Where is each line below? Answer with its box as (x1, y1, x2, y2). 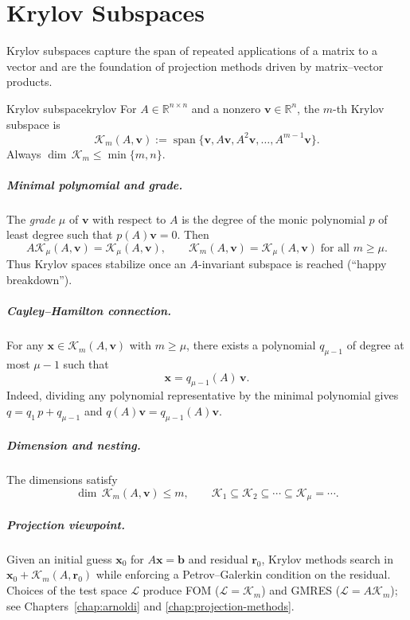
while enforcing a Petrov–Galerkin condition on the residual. (96, 566, 391, 583)
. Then (177, 226, 209, 243)
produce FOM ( (143, 582, 220, 599)
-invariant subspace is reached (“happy (198, 255, 387, 272)
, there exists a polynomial (186, 337, 316, 353)
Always (6, 145, 41, 162)
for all (320, 242, 349, 254)
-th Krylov (333, 99, 385, 116)
